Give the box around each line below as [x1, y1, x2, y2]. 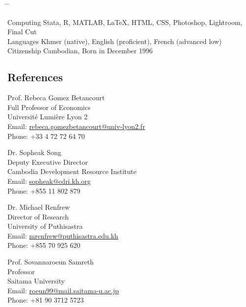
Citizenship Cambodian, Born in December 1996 [7, 45, 153, 56]
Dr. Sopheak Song [7, 147, 61, 157]
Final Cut [7, 26, 37, 37]
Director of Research [7, 211, 69, 221]
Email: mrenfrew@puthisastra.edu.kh [7, 230, 119, 241]
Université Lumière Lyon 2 [7, 111, 88, 122]
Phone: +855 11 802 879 [7, 185, 80, 196]
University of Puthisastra [7, 221, 83, 231]
